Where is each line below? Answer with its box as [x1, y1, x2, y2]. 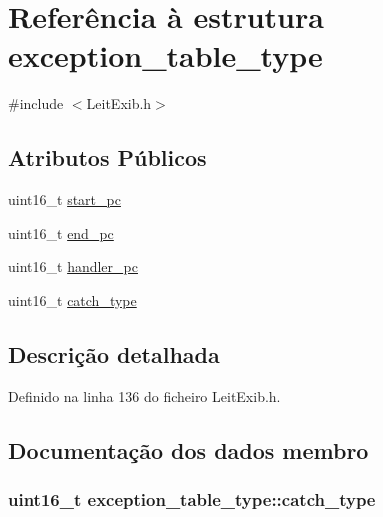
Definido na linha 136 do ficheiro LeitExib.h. [8, 385, 281, 406]
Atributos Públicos [8, 142, 207, 173]
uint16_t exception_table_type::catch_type [8, 486, 376, 511]
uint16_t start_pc [8, 189, 121, 210]
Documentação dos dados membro [8, 434, 369, 465]
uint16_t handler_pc [8, 256, 138, 277]
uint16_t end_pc [8, 222, 114, 243]
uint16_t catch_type [8, 289, 137, 310]
